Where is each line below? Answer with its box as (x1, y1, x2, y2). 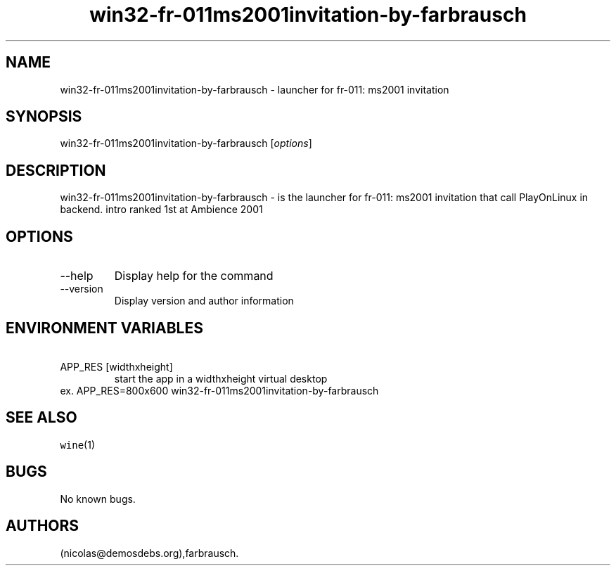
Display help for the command (114, 269, 274, 283)
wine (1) (60, 438, 96, 451)
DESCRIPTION (6, 161, 106, 179)
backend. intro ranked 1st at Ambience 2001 (60, 203, 263, 216)
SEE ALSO (6, 409, 77, 427)
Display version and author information (114, 295, 294, 307)
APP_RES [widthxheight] (60, 360, 173, 373)
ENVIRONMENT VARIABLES (6, 319, 203, 337)
